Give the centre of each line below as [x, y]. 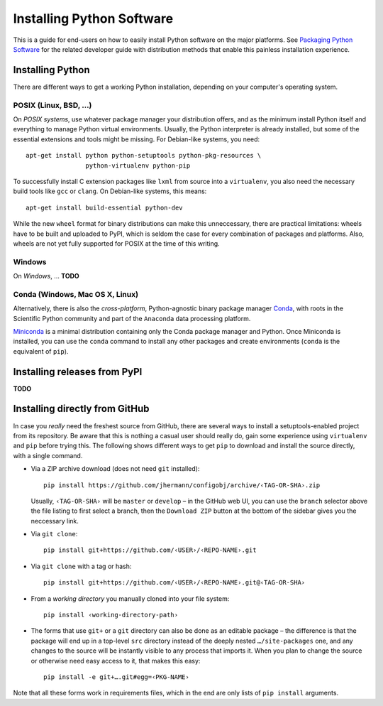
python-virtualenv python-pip [138, 165]
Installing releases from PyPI [78, 372]
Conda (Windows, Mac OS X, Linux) [76, 294]
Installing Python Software [93, 18]
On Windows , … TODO [46, 276]
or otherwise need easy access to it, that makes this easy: [116, 661]
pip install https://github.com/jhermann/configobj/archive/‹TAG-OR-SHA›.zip [182, 485]
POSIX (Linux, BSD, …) [52, 105]
